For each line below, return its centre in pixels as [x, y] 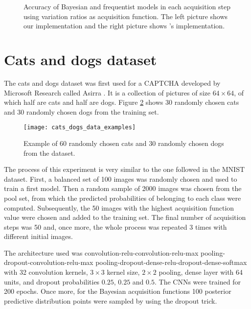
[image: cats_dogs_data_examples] [80, 128]
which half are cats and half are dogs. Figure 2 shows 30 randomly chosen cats [122, 102]
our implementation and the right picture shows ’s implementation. [124, 26]
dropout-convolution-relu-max [49, 262]
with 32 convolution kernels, [46, 272]
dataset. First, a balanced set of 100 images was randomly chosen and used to [121, 178]
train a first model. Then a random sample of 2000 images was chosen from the [123, 188]
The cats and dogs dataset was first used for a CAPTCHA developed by [112, 83]
